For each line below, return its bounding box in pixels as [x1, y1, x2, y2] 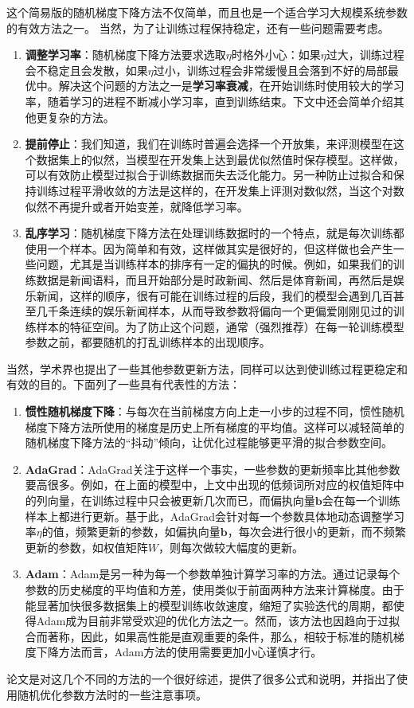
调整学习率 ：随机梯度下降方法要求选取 [25, 46, 226, 63]
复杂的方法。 [47, 108, 115, 125]
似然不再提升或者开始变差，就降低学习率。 [25, 198, 248, 214]
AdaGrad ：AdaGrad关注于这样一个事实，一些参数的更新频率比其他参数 [25, 460, 400, 477]
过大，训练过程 [326, 46, 404, 63]
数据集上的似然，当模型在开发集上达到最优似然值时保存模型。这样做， [36, 151, 404, 167]
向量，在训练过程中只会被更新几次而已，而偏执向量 [47, 492, 315, 509]
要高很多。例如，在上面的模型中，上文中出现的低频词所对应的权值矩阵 [25, 476, 393, 493]
